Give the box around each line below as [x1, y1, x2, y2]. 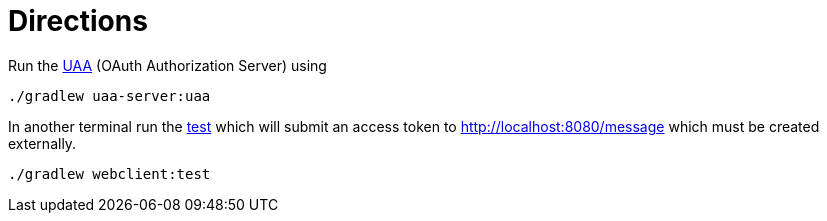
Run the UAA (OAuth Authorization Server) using [8, 56, 327, 74]
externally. [8, 134, 77, 152]
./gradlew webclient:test [8, 165, 211, 182]
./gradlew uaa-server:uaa [8, 87, 211, 104]
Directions [8, 4, 148, 38]
